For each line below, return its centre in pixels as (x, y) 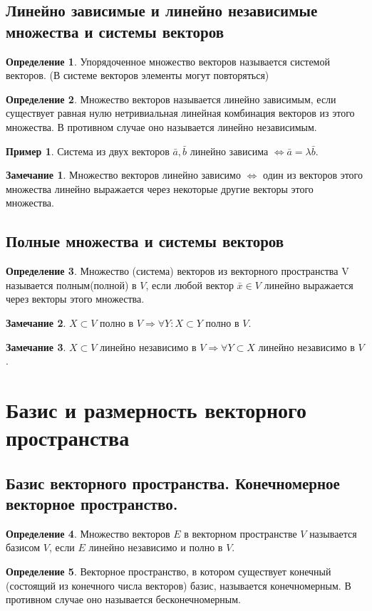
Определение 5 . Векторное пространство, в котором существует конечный (169, 571)
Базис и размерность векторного (156, 409)
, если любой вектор (190, 284)
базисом (23, 547)
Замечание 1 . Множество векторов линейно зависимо (123, 175)
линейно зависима (229, 151)
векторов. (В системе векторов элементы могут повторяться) (138, 75)
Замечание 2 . (36, 322)
